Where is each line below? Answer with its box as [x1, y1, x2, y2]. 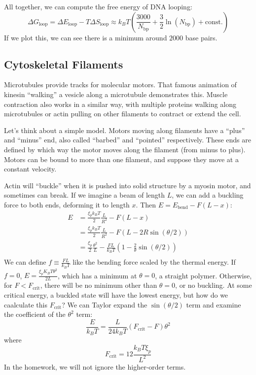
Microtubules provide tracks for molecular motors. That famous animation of [4, 79, 237, 90]
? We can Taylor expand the [62, 299, 147, 309]
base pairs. [185, 32, 218, 42]
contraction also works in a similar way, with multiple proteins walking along [4, 99, 237, 109]
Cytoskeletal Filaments [4, 56, 123, 71]
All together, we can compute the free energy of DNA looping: [4, 1, 192, 11]
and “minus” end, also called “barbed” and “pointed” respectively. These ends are [4, 135, 251, 145]
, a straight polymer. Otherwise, [155, 270, 252, 280]
